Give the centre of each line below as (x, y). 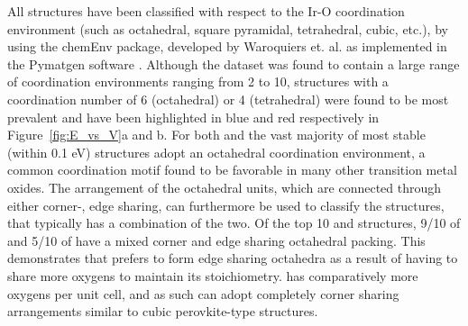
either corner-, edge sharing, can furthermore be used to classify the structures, (226, 205)
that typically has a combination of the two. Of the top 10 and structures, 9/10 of (234, 223)
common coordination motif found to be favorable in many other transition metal (232, 170)
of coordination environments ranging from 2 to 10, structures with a (198, 81)
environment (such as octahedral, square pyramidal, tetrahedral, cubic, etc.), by (228, 28)
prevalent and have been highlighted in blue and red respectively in (193, 117)
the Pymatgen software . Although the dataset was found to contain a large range (234, 63)
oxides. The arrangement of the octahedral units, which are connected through (225, 187)
